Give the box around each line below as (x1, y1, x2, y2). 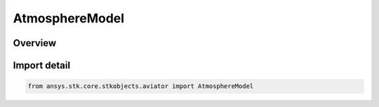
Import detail (13, 59, 70, 71)
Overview (13, 37, 57, 49)
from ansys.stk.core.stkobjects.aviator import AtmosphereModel (27, 83, 254, 90)
